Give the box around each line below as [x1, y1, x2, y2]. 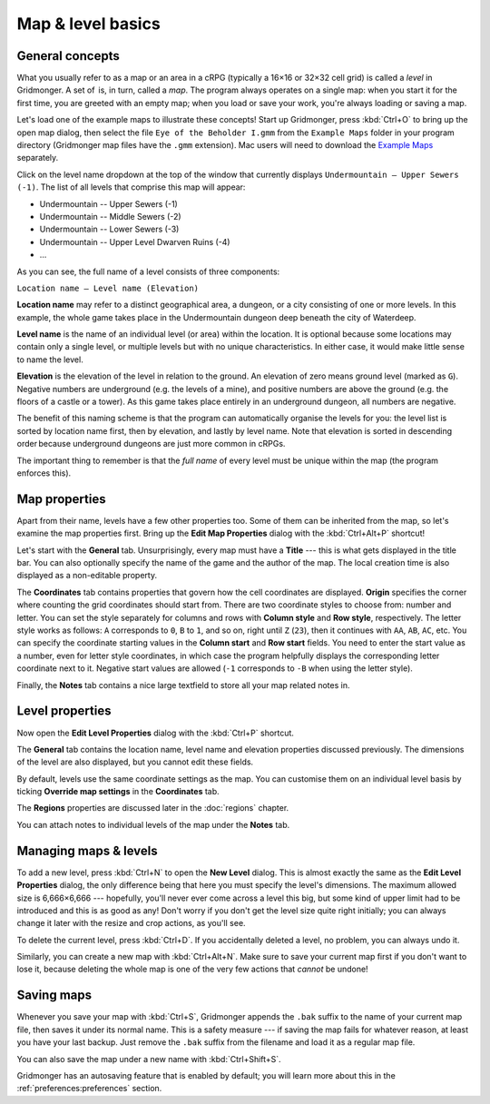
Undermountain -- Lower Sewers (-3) [39, 223, 180, 235]
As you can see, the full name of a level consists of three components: [16, 266, 280, 277]
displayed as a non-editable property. [16, 570, 158, 581]
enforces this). [16, 468, 72, 478]
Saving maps [16, 988, 93, 1003]
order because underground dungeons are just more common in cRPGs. [16, 439, 286, 449]
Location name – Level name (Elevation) [16, 282, 200, 293]
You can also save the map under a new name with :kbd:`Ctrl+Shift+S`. [16, 1053, 281, 1064]
